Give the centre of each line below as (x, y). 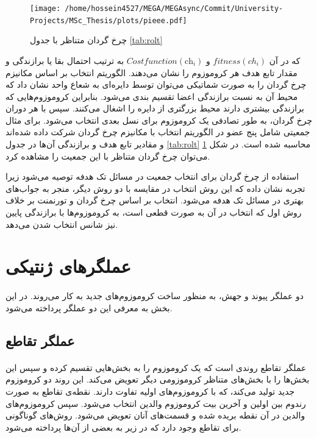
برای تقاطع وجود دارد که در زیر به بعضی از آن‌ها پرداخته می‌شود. (123, 427)
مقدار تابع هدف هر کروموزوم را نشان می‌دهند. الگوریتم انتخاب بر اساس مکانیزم (151, 72)
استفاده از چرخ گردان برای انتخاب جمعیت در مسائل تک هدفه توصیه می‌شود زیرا (152, 176)
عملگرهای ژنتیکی (69, 266)
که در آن (285, 60)
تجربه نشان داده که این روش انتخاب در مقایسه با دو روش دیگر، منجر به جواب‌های (155, 188)
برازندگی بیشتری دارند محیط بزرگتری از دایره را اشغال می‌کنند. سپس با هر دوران (155, 108)
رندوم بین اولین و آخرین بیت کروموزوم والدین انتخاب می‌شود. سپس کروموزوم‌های (156, 403)
